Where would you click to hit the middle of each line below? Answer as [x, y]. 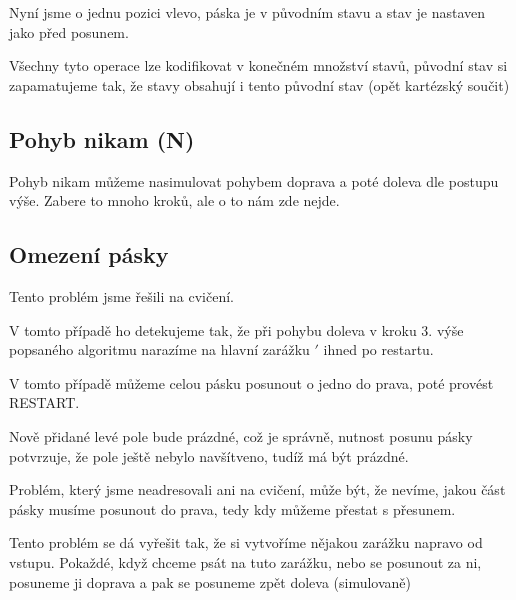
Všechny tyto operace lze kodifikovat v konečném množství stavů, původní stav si [258, 65]
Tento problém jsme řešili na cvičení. [121, 295]
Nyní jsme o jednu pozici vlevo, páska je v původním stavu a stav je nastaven [247, 12]
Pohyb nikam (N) [102, 138]
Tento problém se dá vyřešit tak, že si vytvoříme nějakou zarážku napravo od [246, 542]
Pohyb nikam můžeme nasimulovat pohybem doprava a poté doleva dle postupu [254, 180]
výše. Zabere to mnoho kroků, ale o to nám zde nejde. [174, 200]
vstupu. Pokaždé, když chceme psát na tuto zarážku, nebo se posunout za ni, [245, 561]
